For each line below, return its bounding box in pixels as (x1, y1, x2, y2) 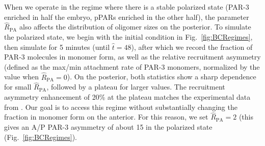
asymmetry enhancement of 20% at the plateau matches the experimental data (4, 92, 251, 102)
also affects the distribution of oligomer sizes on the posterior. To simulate (19, 21, 251, 32)
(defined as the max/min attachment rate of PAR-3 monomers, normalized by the (4, 61, 260, 72)
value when (4, 71, 39, 82)
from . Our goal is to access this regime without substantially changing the (4, 101, 237, 112)
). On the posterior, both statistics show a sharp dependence (67, 71, 256, 82)
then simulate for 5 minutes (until (4, 41, 110, 52)
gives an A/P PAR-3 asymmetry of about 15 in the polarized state (4, 122, 213, 132)
